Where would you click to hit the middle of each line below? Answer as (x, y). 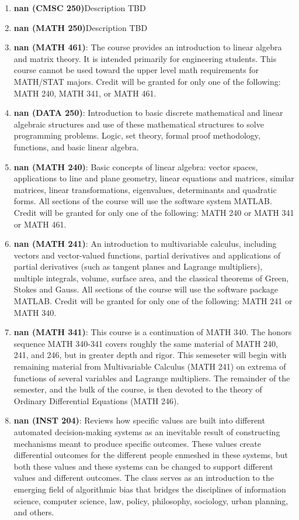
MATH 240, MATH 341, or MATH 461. (85, 93)
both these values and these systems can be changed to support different (143, 466)
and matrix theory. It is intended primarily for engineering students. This (145, 58)
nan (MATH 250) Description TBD (81, 27)
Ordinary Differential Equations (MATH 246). (96, 400)
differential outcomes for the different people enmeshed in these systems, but (151, 455)
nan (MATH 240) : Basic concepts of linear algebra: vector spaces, (136, 166)
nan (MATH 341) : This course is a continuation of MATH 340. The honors (153, 332)
